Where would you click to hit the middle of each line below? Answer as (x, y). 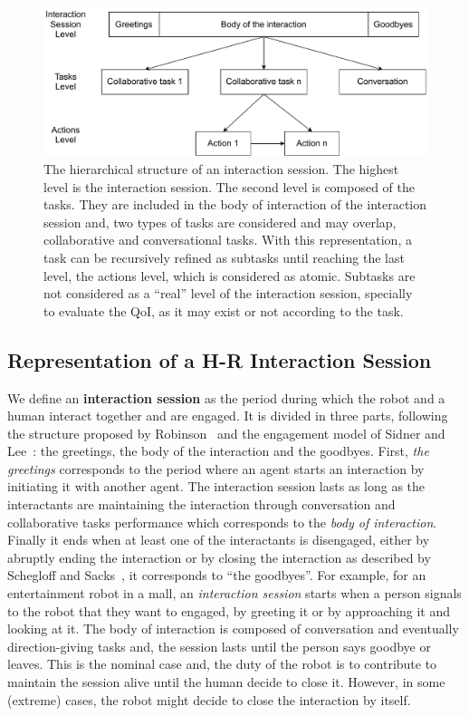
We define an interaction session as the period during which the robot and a (226, 397)
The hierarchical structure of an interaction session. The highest (221, 168)
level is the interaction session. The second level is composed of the (230, 186)
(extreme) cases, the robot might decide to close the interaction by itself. (209, 699)
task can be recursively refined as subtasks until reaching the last (224, 257)
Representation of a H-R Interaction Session (220, 359)
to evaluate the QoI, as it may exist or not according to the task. (224, 310)
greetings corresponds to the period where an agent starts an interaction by (216, 468)
